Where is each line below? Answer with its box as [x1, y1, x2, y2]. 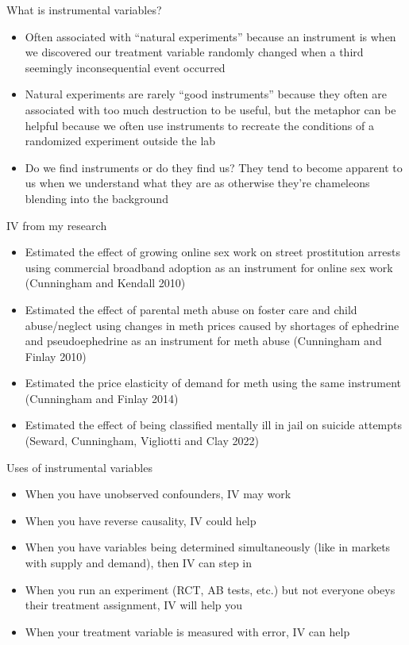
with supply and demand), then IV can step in [25, 555, 253, 571]
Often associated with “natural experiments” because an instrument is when [25, 28, 396, 44]
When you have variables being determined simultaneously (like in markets [25, 539, 391, 555]
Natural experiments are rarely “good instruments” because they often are [25, 86, 387, 102]
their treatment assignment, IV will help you [25, 597, 243, 613]
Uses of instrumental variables [6, 459, 152, 475]
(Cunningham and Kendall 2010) [25, 275, 186, 291]
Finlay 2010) [25, 347, 87, 364]
